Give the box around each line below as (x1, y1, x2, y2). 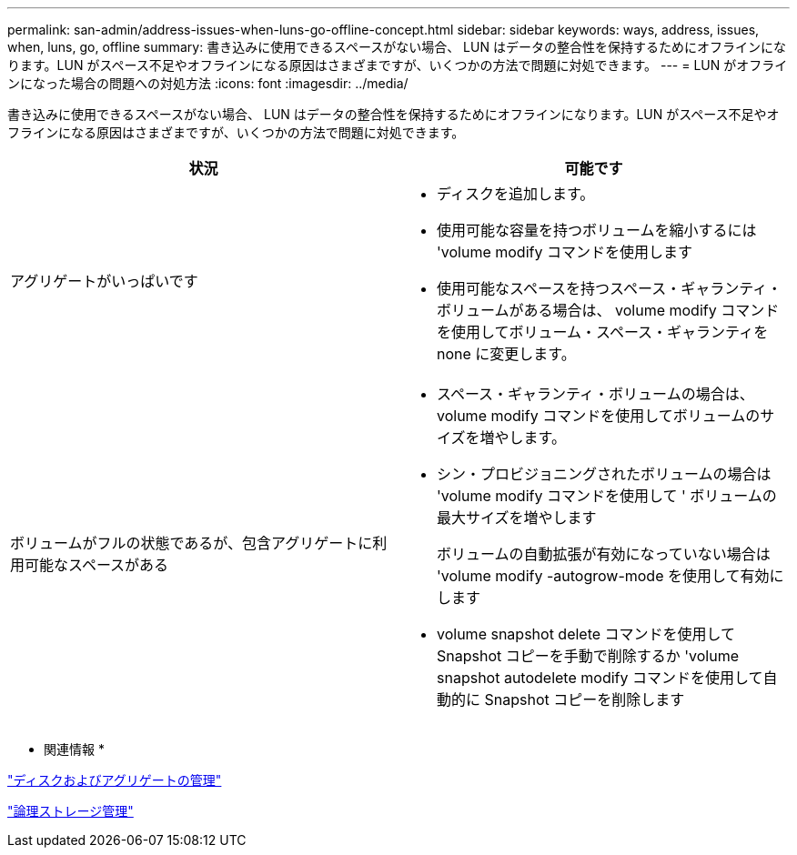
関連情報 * (44, 741, 105, 757)
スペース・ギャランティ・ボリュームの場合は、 (437, 385, 754, 403)
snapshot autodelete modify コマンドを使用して (437, 669, 763, 687)
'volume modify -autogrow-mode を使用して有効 (437, 567, 770, 585)
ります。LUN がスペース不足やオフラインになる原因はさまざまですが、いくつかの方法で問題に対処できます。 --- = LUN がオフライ (7, 57, 788, 73)
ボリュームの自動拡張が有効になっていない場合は (437, 545, 771, 563)
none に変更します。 (437, 345, 576, 363)
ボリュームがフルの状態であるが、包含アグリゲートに (10, 534, 373, 552)
